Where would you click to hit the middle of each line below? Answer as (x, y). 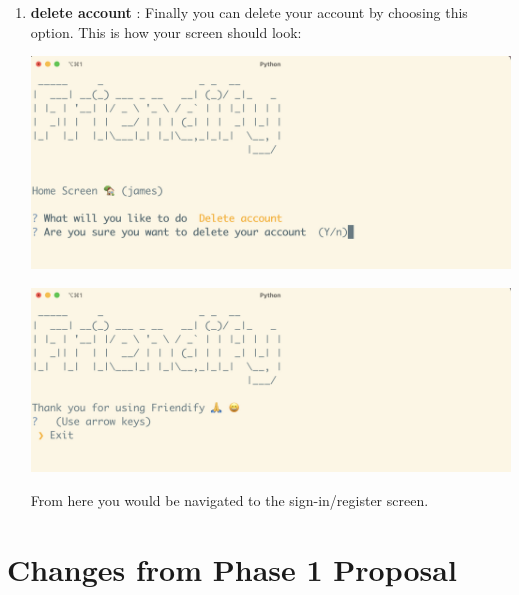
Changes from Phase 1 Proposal (232, 568)
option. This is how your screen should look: (166, 31)
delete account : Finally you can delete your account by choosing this (249, 12)
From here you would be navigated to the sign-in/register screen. (229, 500)
